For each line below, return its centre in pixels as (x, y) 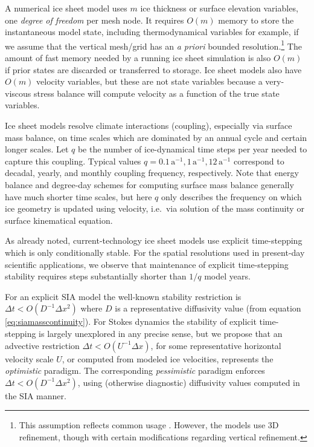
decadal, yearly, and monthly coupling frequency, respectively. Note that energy (152, 173)
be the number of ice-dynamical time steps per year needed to (192, 149)
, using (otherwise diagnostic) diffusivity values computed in (189, 382)
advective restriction (42, 345)
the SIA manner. (36, 395)
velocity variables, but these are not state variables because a (149, 81)
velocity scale (29, 358)
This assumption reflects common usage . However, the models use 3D (149, 425)
